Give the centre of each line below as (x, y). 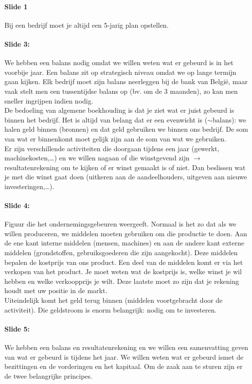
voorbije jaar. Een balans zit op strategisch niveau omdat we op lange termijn (120, 72)
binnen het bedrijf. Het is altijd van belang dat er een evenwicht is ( (106, 119)
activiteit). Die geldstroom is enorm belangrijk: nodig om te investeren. (111, 309)
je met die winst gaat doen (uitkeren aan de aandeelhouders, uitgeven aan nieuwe (126, 177)
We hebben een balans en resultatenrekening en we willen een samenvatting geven (126, 347)
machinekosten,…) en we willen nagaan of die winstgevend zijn (97, 158)
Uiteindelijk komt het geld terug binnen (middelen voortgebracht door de (114, 300)
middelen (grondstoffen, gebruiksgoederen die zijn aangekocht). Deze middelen (121, 253)
